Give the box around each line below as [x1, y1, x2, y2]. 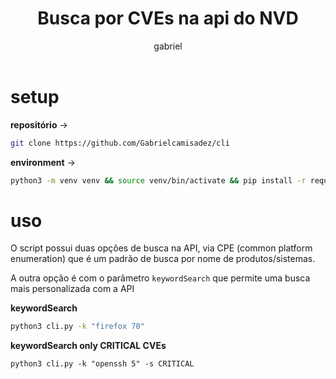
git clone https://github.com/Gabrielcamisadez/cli [10, 138, 230, 148]
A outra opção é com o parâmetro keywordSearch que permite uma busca [10, 272, 311, 284]
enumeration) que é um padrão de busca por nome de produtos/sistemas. [10, 253, 316, 265]
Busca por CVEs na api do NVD [37, 7, 299, 30]
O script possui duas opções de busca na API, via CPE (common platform [10, 242, 313, 254]
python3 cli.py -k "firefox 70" [10, 322, 145, 332]
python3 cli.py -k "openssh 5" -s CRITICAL [10, 359, 195, 369]
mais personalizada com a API [10, 283, 135, 295]
